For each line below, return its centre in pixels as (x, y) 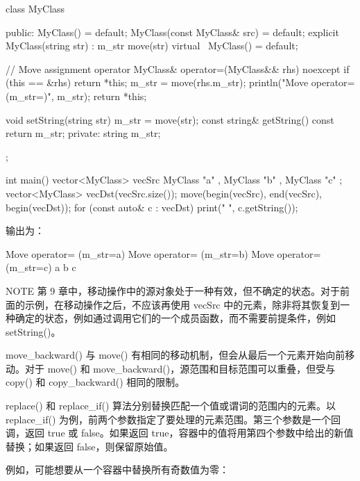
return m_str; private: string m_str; (83, 133)
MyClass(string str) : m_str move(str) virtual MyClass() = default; (152, 46)
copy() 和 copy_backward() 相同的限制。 (95, 382)
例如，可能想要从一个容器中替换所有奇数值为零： (117, 470)
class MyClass (35, 8)
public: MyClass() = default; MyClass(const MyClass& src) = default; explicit (172, 32)
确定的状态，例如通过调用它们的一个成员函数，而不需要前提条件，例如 (175, 318)
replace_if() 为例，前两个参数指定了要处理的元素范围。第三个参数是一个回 (173, 419)
